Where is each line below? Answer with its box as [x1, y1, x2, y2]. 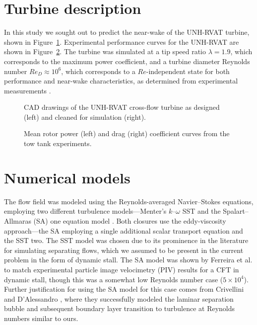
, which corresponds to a [61, 66, 135, 76]
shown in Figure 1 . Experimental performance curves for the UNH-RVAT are [4, 36, 239, 47]
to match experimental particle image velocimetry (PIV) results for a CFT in [4, 264, 239, 274]
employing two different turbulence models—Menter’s [4, 206, 167, 216]
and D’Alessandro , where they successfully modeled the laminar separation [4, 293, 234, 304]
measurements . [4, 85, 51, 95]
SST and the [182, 206, 221, 216]
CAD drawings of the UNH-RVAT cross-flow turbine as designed [24, 102, 220, 112]
